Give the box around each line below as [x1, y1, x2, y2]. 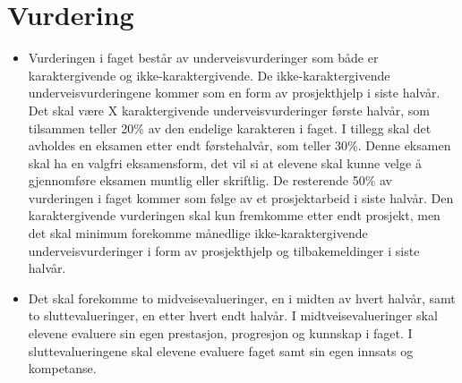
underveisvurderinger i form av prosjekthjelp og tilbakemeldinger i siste [28, 241, 420, 260]
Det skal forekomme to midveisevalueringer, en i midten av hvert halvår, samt [28, 288, 456, 307]
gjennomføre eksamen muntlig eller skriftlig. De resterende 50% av [28, 171, 393, 190]
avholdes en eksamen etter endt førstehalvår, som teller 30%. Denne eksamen [28, 136, 451, 155]
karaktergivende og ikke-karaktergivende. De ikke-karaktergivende [28, 65, 390, 84]
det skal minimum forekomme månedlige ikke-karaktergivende [28, 224, 368, 243]
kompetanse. [28, 359, 97, 378]
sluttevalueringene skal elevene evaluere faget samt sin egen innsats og [28, 341, 414, 360]
